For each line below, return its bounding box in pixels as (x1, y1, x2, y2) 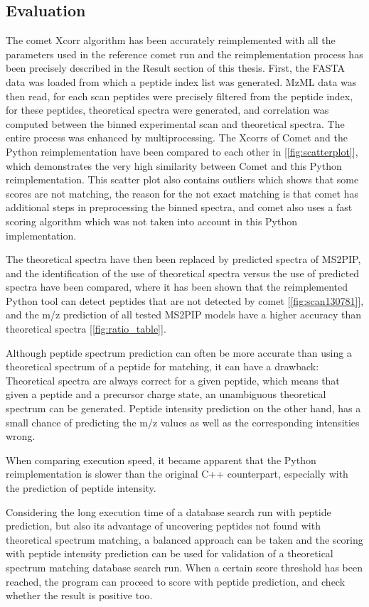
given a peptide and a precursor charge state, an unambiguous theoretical (6, 387, 326, 402)
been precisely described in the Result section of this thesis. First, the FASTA (6, 60, 345, 75)
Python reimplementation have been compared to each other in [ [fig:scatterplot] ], (6, 144, 358, 159)
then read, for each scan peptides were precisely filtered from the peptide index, (6, 88, 353, 103)
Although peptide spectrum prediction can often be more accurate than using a (6, 345, 352, 360)
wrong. (6, 429, 36, 444)
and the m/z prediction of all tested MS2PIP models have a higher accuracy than (6, 307, 361, 322)
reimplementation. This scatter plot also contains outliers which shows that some (6, 172, 359, 187)
